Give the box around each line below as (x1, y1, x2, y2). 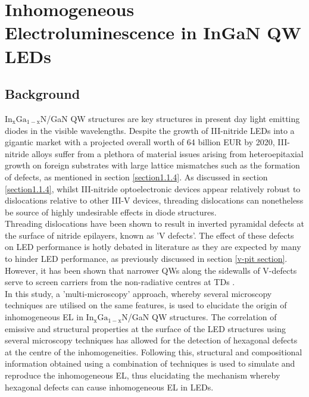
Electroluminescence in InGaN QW (5, 20, 301, 45)
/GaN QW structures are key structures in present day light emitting (46, 112, 300, 124)
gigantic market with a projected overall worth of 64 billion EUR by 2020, (5, 136, 275, 148)
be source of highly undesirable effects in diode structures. (5, 205, 217, 218)
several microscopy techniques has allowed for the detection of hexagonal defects (5, 334, 298, 346)
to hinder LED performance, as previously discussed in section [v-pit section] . (5, 252, 288, 265)
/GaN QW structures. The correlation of (127, 311, 277, 323)
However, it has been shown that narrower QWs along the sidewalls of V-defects (5, 264, 297, 276)
